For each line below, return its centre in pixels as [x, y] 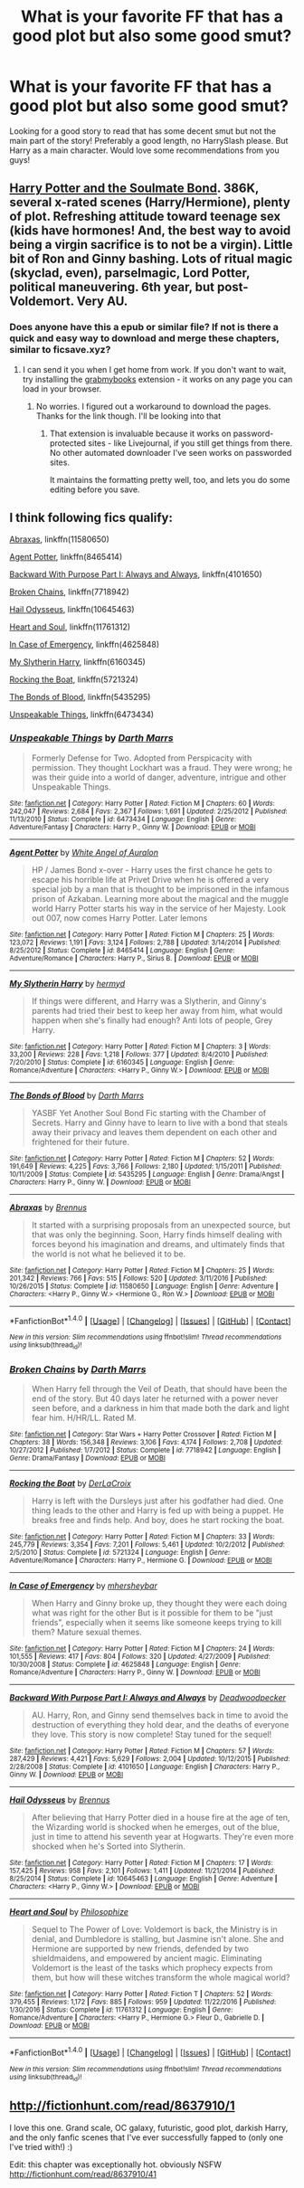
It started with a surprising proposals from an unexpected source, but [161, 1225]
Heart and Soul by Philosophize [69, 1912]
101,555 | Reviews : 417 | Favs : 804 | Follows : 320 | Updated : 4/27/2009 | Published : [140, 1657]
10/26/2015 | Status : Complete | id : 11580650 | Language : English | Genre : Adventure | [144, 1286]
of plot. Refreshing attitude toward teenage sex [145, 217]
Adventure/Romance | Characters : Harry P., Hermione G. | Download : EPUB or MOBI [141, 1561]
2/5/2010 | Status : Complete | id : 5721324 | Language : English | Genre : [120, 1553]
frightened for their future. [80, 1141]
